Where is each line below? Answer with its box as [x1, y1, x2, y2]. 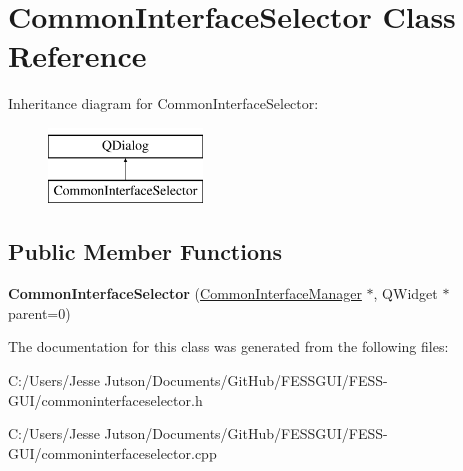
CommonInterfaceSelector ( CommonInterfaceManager [8, 283, 362, 304]
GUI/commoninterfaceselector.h [8, 389, 203, 410]
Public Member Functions [8, 236, 282, 267]
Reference [8, 35, 147, 76]
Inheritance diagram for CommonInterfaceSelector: [8, 93, 319, 114]
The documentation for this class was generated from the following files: [8, 336, 449, 357]
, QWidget [373, 283, 438, 304]
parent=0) [8, 302, 71, 323]
